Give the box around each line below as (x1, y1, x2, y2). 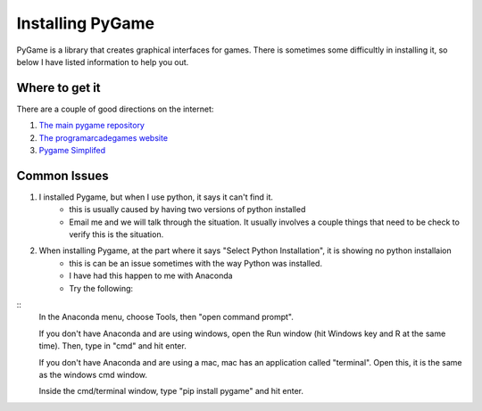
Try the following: (69, 283, 134, 293)
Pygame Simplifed (38, 145, 106, 156)
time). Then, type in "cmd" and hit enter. (38, 341, 187, 351)
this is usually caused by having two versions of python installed (69, 204, 306, 215)
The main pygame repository (38, 120, 145, 131)
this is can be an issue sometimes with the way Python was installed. (69, 258, 323, 268)
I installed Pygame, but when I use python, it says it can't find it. (38, 192, 274, 202)
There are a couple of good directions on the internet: (16, 103, 214, 114)
